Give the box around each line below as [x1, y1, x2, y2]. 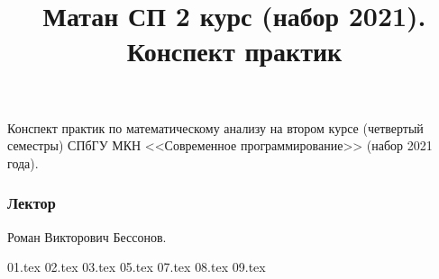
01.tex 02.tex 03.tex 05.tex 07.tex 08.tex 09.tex [7, 257, 266, 276]
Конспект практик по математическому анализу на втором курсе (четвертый [7, 118, 424, 137]
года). [7, 153, 39, 172]
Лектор [7, 192, 56, 214]
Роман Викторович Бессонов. [7, 227, 167, 246]
